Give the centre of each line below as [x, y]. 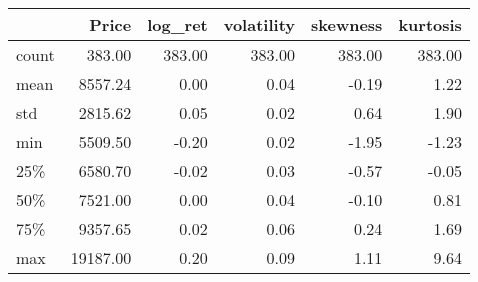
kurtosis [430, 24]
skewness [346, 24]
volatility [259, 24]
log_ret [177, 24]
